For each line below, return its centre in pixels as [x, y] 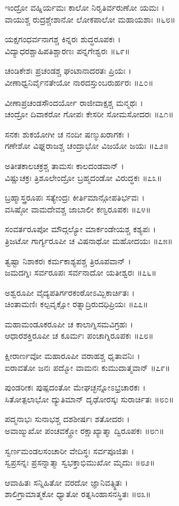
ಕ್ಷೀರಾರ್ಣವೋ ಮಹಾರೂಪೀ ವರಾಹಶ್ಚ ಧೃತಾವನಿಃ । [73, 356]
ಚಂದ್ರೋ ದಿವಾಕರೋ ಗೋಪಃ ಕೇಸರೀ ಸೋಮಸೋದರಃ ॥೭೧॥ [89, 114]
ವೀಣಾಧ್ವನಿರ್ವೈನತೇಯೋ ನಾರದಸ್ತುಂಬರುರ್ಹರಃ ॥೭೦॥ [79, 82]
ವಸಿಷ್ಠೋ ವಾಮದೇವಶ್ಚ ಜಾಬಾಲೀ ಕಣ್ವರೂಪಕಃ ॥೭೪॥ [78, 209]
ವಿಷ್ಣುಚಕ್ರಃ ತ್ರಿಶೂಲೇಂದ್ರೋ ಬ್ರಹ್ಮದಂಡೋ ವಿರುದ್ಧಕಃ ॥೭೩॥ [84, 177]
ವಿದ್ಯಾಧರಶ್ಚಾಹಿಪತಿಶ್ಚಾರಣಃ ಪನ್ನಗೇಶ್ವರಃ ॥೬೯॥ [67, 50]
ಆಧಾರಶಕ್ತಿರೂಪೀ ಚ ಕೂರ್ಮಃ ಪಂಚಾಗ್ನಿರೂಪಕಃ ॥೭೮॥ [79, 335]
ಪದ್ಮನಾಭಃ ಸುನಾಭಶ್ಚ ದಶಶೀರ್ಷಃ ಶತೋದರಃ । [67, 419]
